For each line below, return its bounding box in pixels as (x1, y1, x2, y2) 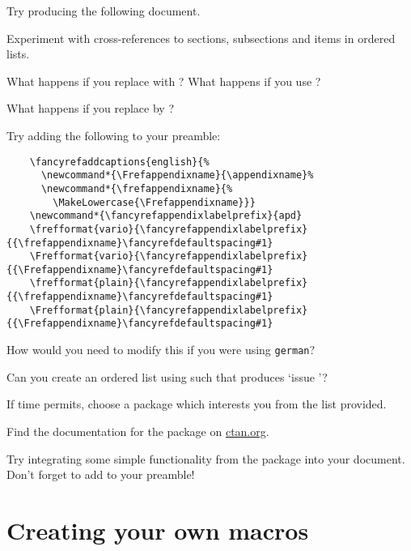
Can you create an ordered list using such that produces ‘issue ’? (6, 368, 328, 385)
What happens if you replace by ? (6, 100, 175, 117)
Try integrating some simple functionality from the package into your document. (6, 450, 405, 467)
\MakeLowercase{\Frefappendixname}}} (53, 196, 256, 208)
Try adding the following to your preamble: (6, 126, 221, 143)
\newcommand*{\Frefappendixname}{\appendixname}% (40, 169, 314, 182)
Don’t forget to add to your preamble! (6, 466, 195, 483)
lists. (6, 45, 30, 62)
